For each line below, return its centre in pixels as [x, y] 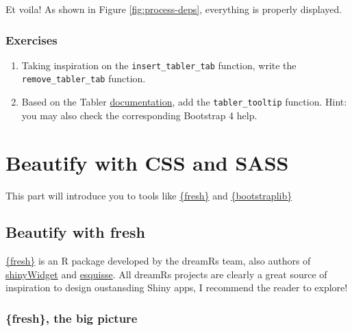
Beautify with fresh [75, 232]
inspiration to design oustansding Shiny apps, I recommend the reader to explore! [177, 287]
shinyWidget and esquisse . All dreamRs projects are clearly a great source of [166, 274]
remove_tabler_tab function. [84, 78]
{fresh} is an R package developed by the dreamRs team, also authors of [158, 261]
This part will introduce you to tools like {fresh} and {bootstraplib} [149, 195]
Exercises [32, 39]
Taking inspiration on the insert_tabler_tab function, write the [159, 65]
